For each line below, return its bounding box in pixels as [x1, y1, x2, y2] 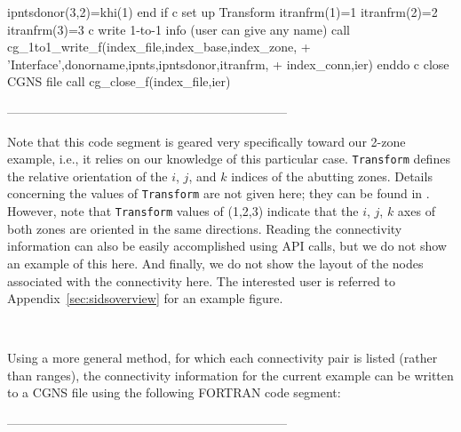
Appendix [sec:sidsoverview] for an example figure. [7, 289, 283, 308]
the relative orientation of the [7, 166, 168, 185]
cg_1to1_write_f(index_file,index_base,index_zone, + [7, 37, 311, 56]
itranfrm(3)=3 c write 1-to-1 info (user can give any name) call [7, 20, 350, 38]
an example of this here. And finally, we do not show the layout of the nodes [7, 253, 424, 272]
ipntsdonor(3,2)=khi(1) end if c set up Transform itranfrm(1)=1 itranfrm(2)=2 [7, 3, 438, 20]
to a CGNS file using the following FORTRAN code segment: [7, 383, 341, 402]
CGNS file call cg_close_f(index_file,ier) [7, 72, 231, 91]
